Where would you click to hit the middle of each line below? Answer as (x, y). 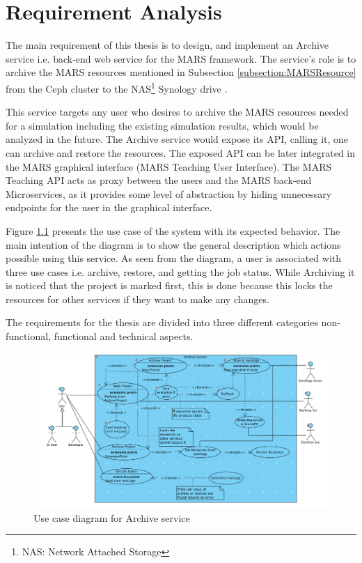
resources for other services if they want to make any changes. (137, 299)
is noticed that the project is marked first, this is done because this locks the (169, 285)
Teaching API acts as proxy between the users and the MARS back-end (159, 180)
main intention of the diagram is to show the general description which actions (173, 244)
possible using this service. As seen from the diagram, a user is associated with (174, 258)
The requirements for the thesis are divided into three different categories (162, 322)
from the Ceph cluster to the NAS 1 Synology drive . (117, 87)
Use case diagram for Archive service (112, 517)
